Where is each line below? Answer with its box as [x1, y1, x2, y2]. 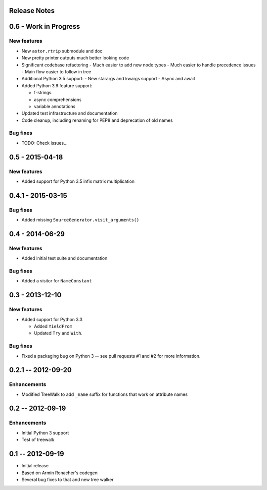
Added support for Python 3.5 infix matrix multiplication [21, 178, 134, 184]
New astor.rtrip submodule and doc [21, 48, 103, 54]
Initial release [21, 463, 49, 469]
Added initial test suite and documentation [21, 255, 108, 261]
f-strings [34, 90, 52, 96]
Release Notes [9, 6, 55, 15]
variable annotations [34, 103, 76, 109]
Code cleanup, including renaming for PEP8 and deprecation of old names [21, 117, 173, 123]
